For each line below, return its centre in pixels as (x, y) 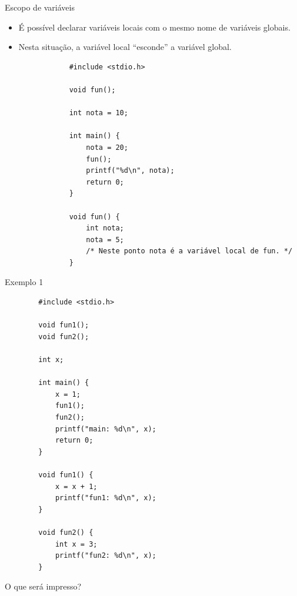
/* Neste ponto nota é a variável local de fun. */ (189, 251)
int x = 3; (76, 544)
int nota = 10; (99, 113)
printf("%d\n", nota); (130, 171)
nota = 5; (105, 240)
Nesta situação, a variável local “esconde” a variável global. (125, 47)
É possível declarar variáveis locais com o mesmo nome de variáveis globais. (154, 27)
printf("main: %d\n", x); (106, 429)
